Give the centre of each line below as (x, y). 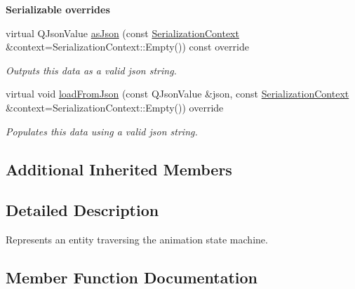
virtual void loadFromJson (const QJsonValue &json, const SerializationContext (177, 94)
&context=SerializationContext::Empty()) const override (127, 47)
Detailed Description (82, 210)
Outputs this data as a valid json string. (91, 70)
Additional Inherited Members (119, 169)
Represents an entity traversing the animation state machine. (137, 240)
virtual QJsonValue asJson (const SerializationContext (122, 33)
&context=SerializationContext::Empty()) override (115, 107)
